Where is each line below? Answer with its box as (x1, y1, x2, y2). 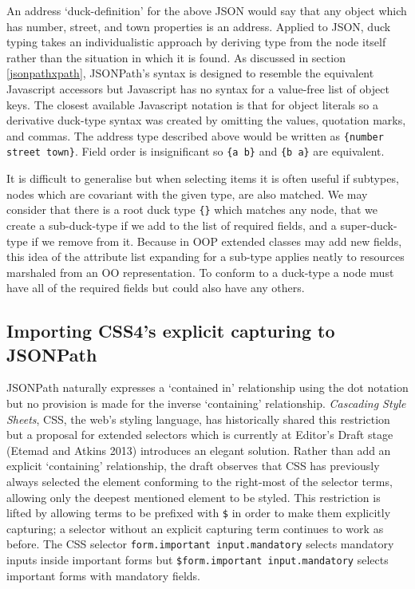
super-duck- (340, 216, 397, 233)
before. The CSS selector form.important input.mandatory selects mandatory (6, 536, 394, 552)
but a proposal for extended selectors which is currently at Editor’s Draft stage (6, 426, 393, 443)
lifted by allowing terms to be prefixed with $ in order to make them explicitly (6, 504, 391, 521)
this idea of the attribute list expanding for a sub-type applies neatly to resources (6, 248, 405, 265)
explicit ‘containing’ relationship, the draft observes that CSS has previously (6, 457, 380, 474)
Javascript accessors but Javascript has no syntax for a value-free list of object (6, 80, 389, 97)
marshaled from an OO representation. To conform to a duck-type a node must (6, 263, 394, 280)
